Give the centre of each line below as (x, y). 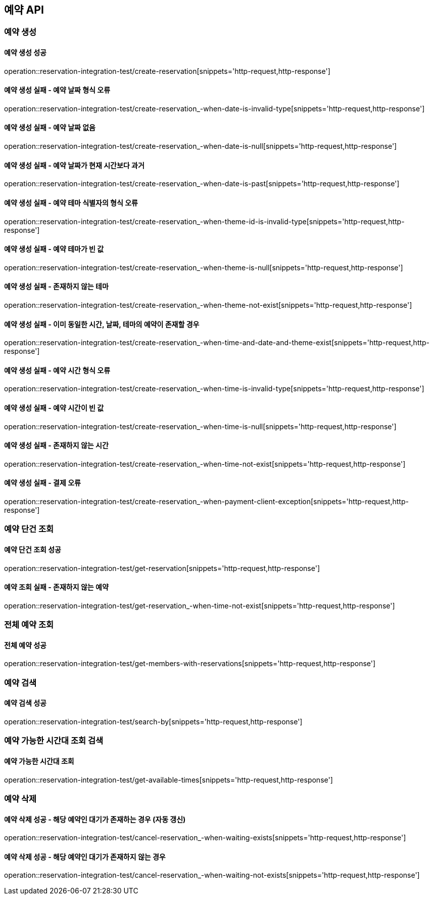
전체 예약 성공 (25, 645)
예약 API (24, 10)
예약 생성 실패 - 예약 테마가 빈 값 (54, 249)
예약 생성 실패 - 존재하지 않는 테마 (56, 287)
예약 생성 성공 (25, 53)
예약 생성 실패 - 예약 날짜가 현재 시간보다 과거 (74, 165)
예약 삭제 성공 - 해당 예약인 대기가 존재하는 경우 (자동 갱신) (95, 819)
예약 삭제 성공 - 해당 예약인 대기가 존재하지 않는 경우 (85, 856)
